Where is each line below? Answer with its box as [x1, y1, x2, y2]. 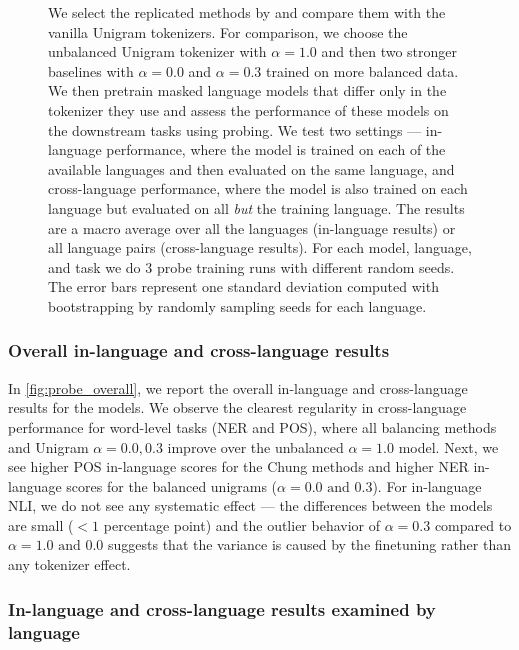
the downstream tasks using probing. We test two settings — [48, 119, 422, 140]
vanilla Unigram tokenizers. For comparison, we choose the [48, 21, 408, 42]
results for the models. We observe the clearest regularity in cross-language [8, 397, 467, 418]
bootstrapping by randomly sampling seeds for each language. [48, 295, 427, 316]
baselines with [48, 60, 134, 81]
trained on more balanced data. [266, 60, 459, 81]
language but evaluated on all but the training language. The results [48, 197, 465, 218]
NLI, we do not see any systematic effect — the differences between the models [8, 495, 493, 516]
